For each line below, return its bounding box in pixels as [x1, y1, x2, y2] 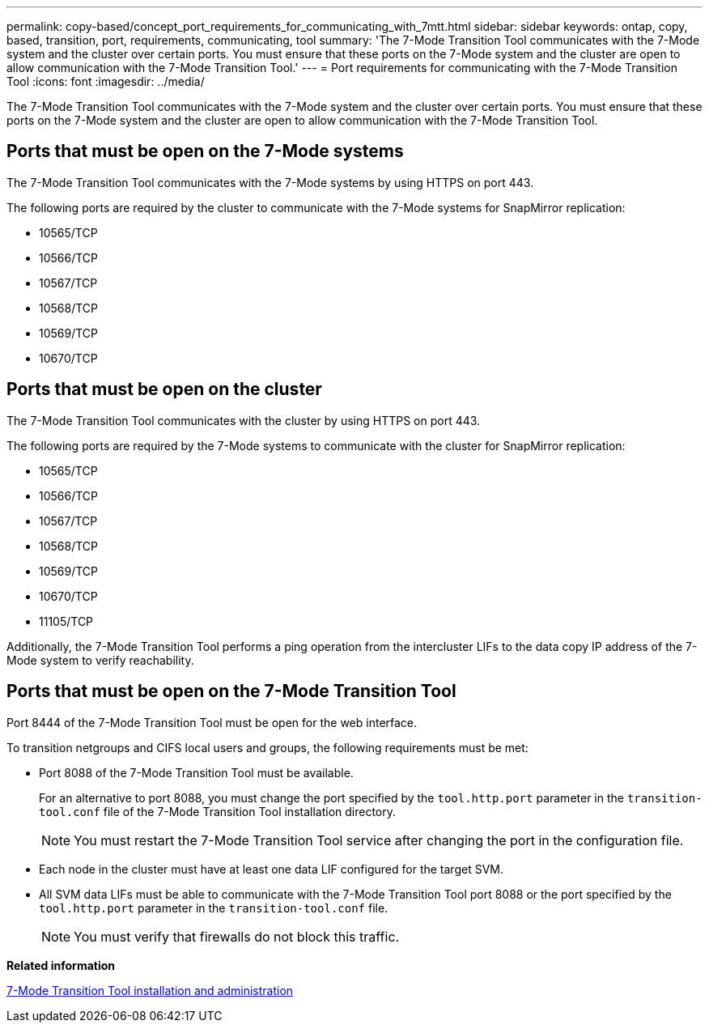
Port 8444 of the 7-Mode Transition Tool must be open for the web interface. [6, 715, 418, 729]
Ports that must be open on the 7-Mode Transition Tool [6, 681, 456, 702]
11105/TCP [39, 614, 94, 628]
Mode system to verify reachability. [6, 653, 194, 667]
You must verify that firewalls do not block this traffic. [74, 928, 400, 945]
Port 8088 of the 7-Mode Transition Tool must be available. [39, 765, 354, 780]
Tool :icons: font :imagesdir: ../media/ [6, 74, 205, 88]
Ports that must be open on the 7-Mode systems [6, 141, 404, 162]
